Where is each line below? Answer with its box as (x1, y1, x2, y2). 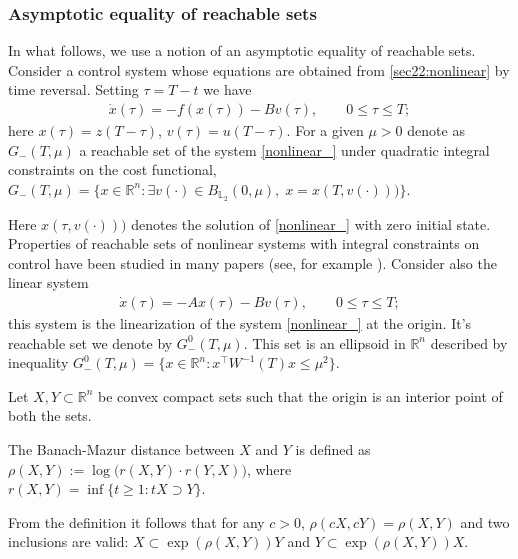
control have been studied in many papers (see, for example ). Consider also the (8, 252, 497, 273)
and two (460, 511, 510, 532)
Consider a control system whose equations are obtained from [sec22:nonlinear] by (8, 59, 510, 80)
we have (203, 79, 252, 100)
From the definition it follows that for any (8, 511, 265, 532)
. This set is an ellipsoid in (243, 332, 406, 353)
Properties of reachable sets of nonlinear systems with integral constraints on (8, 233, 480, 254)
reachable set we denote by (8, 332, 173, 353)
